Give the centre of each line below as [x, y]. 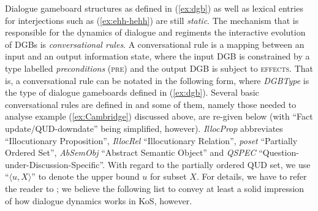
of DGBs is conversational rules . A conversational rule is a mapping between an [155, 44]
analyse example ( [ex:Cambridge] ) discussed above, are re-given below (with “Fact [159, 116]
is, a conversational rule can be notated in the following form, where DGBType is [157, 80]
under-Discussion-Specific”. [55, 164]
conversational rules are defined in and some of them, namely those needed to [151, 104]
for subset [168, 176]
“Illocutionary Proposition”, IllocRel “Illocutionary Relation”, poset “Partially [151, 140]
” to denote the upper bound [85, 176]
